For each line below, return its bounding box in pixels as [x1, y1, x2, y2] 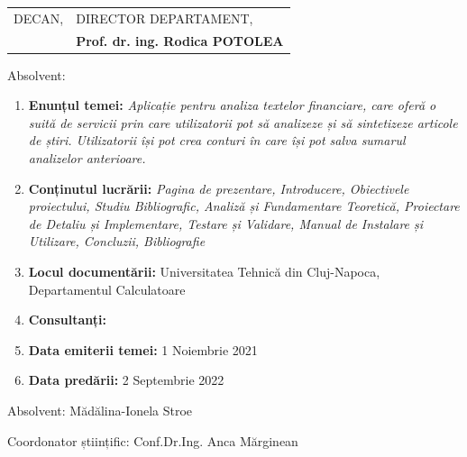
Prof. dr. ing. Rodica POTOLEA [76, 31, 284, 50]
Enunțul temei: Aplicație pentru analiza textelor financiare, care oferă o [28, 96, 436, 114]
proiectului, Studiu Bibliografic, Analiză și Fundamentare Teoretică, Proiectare [28, 197, 460, 215]
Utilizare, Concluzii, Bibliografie [28, 232, 206, 251]
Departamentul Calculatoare [28, 279, 186, 298]
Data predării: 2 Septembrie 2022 [28, 370, 224, 389]
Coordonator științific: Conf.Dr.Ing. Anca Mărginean [7, 431, 298, 450]
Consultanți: [28, 310, 106, 329]
